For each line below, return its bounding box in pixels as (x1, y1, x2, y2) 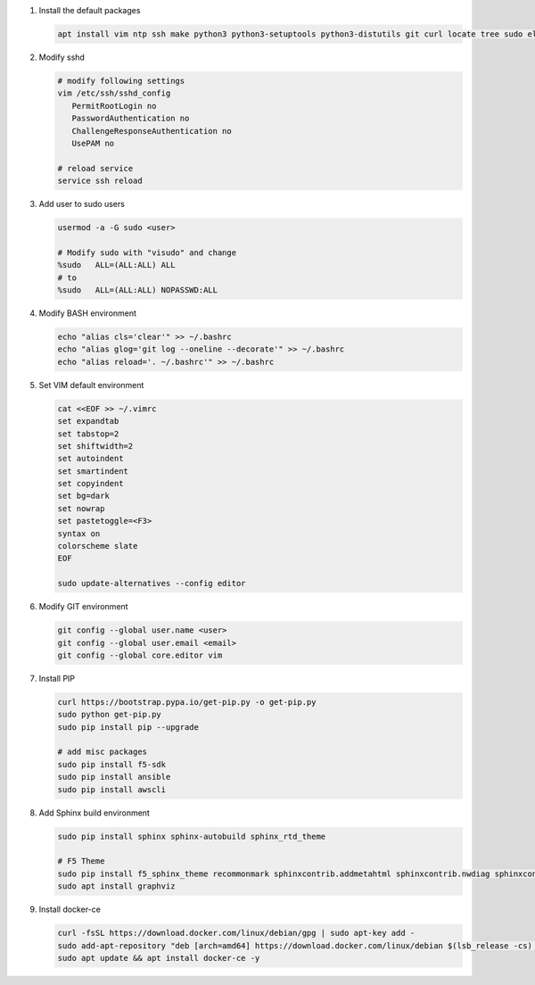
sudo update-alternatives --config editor (57, 578, 246, 589)
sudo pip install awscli (57, 784, 167, 794)
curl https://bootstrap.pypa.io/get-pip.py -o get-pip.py (57, 697, 317, 707)
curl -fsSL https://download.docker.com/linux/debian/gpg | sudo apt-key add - (57, 928, 416, 939)
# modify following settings (57, 76, 185, 86)
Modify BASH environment (38, 308, 137, 319)
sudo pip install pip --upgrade (57, 722, 200, 732)
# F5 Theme (57, 857, 105, 866)
